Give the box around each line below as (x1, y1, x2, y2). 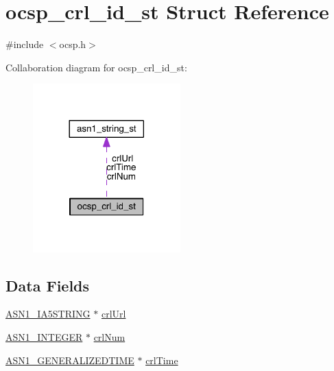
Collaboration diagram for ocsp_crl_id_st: (5, 60, 187, 74)
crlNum (93, 330, 126, 344)
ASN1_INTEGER (5, 330, 83, 344)
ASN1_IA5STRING (5, 307, 91, 321)
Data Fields (5, 274, 90, 296)
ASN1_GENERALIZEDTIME (5, 352, 134, 367)
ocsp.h (59, 37, 86, 51)
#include (5, 37, 44, 51)
